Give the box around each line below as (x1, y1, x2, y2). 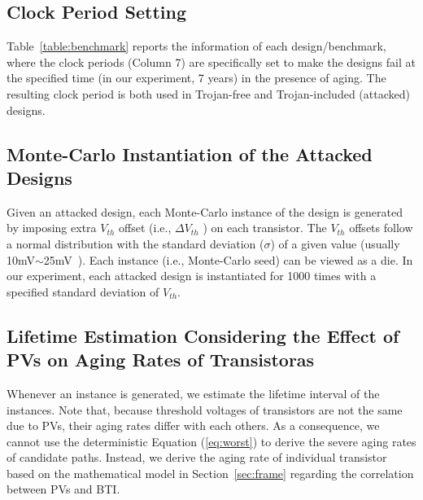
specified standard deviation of (7, 283, 159, 300)
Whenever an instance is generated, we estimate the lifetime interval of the (7, 384, 380, 401)
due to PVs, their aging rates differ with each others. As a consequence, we (7, 417, 380, 434)
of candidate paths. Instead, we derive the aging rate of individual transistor (7, 449, 387, 466)
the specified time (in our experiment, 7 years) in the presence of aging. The (7, 69, 386, 86)
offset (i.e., (119, 219, 172, 236)
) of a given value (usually (270, 235, 400, 252)
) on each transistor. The (203, 219, 327, 236)
